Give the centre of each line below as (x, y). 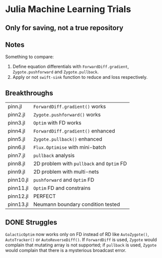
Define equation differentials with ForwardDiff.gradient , (71, 67)
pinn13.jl (18, 204)
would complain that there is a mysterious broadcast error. (66, 250)
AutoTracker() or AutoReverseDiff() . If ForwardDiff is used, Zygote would (81, 240)
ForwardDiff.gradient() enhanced (74, 131)
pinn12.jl (18, 196)
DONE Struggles (31, 222)
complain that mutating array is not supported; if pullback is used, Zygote (81, 245)
